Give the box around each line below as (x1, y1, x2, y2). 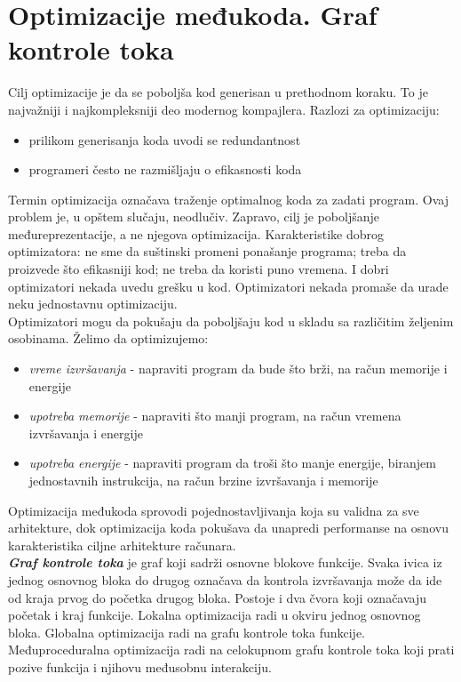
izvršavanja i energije (28, 423, 143, 442)
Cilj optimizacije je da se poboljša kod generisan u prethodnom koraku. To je (8, 83, 428, 101)
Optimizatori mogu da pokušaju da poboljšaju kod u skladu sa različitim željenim (8, 311, 454, 330)
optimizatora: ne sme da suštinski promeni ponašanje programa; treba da (8, 242, 407, 261)
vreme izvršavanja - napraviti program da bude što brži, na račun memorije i (28, 359, 448, 378)
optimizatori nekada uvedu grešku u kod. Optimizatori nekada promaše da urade (8, 277, 449, 295)
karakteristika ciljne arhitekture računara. (8, 535, 236, 554)
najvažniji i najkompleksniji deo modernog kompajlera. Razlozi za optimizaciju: (8, 100, 440, 118)
